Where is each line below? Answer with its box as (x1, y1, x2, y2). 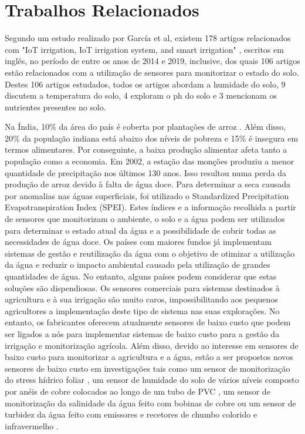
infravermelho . (5, 419, 59, 432)
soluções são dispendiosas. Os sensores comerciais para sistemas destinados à (5, 281, 280, 294)
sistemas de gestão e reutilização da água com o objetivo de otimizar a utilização (5, 247, 295, 259)
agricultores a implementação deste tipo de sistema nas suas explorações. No (5, 304, 280, 317)
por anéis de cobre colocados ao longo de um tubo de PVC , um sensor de (5, 385, 270, 397)
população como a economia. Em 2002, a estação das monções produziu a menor (5, 155, 294, 167)
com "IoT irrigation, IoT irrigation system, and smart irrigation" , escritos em (5, 43, 284, 55)
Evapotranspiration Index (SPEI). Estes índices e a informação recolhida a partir (5, 201, 296, 213)
